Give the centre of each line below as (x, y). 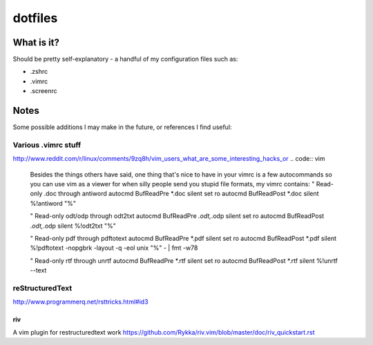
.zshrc (39, 72)
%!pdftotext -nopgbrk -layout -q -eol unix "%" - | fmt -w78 (114, 248)
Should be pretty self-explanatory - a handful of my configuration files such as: (125, 59)
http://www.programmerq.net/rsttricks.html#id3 (80, 302)
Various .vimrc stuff (47, 145)
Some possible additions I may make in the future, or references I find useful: (122, 127)
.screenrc (44, 91)
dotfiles (35, 18)
